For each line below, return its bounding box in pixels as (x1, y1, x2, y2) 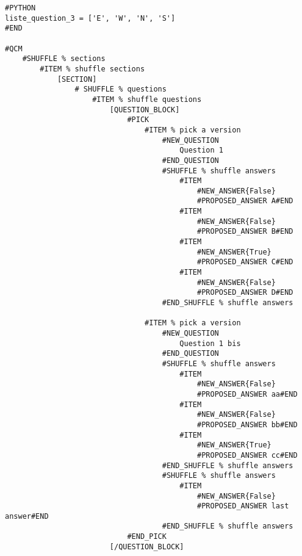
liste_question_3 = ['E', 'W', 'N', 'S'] (5, 13, 176, 23)
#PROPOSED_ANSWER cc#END (197, 450, 298, 460)
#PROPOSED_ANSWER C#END (197, 258, 293, 267)
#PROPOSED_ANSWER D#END (197, 288, 293, 297)
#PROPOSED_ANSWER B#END (197, 227, 293, 236)
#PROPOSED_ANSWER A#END (197, 197, 293, 206)
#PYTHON (5, 4, 36, 12)
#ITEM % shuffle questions (92, 95, 202, 104)
